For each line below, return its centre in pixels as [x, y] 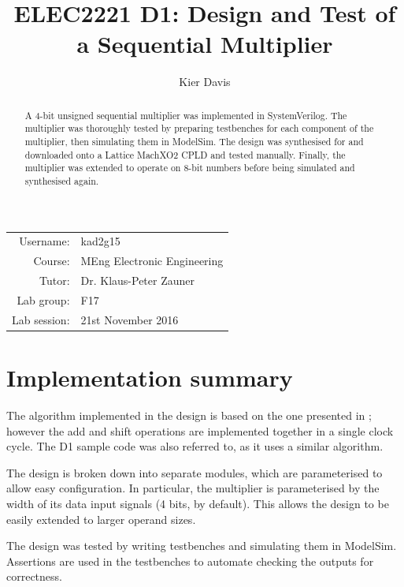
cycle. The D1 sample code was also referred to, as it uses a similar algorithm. [195, 446]
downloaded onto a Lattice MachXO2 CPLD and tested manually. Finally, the [185, 154]
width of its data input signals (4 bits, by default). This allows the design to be [198, 503]
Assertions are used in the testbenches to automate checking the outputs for [190, 561]
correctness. [34, 576]
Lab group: [43, 299]
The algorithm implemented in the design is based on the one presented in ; [189, 415]
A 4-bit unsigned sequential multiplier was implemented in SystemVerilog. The [186, 115]
